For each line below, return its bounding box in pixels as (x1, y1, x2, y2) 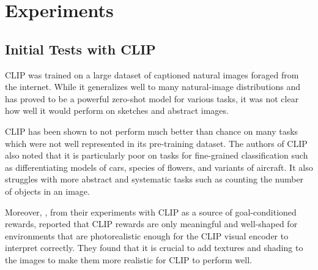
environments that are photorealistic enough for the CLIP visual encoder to (5, 229, 289, 242)
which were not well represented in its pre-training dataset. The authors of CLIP (5, 137, 308, 149)
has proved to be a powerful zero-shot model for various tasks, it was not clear (5, 92, 299, 105)
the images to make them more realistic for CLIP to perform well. (5, 253, 252, 266)
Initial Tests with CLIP (5, 39, 156, 58)
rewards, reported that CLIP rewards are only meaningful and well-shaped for (5, 217, 298, 230)
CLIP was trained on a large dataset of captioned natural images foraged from (5, 68, 299, 81)
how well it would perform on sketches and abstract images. (5, 104, 229, 117)
